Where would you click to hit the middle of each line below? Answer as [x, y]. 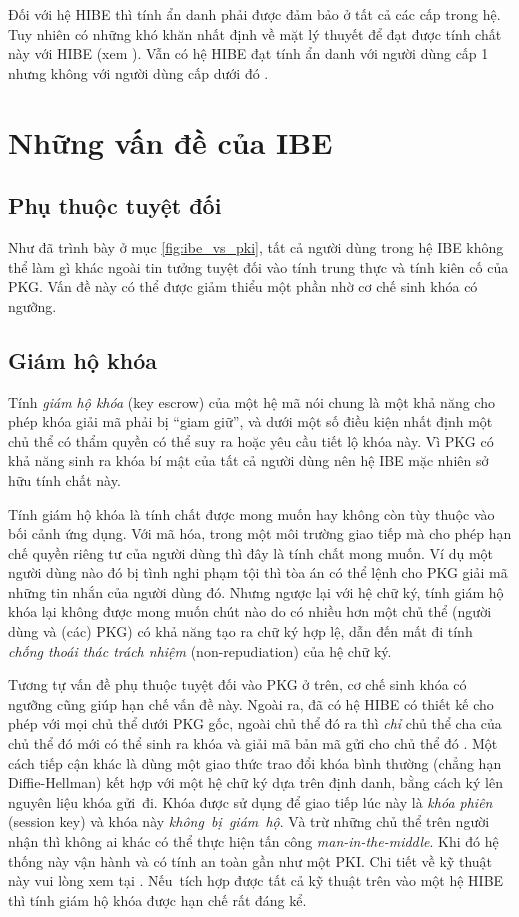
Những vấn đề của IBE [170, 141]
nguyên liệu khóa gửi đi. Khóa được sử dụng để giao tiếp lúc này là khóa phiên [250, 801]
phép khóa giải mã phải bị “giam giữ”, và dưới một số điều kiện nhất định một [250, 421]
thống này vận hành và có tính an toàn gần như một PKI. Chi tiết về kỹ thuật [250, 860]
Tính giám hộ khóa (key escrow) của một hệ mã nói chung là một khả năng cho [251, 401]
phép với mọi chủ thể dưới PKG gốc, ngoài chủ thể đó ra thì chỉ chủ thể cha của [255, 723]
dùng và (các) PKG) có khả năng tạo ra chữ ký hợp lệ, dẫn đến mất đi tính [240, 631]
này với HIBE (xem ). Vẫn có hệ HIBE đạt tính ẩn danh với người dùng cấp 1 [248, 53]
